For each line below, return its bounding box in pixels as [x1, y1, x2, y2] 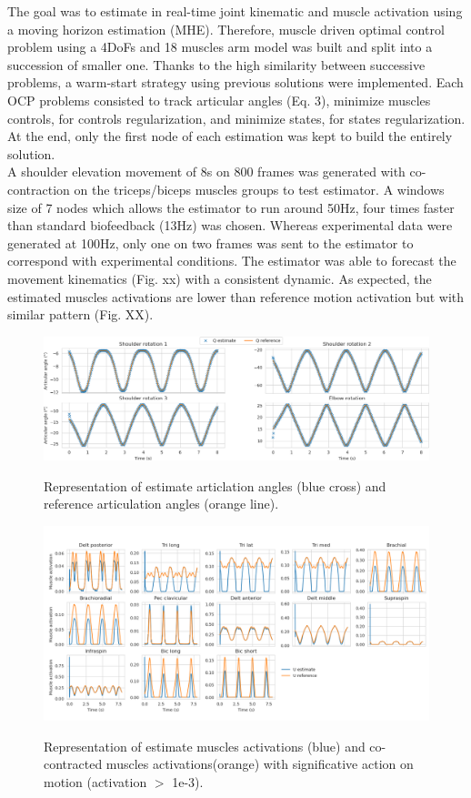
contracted [44, 754, 103, 773]
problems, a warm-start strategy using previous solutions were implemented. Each [7, 73, 464, 92]
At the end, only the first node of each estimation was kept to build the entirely [7, 126, 453, 146]
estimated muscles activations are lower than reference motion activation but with [7, 287, 465, 306]
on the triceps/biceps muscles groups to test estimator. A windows [74, 179, 445, 198]
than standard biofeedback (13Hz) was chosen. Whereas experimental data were [7, 216, 453, 235]
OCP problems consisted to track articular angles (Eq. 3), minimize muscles [7, 90, 431, 109]
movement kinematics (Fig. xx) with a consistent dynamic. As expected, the [7, 268, 432, 288]
